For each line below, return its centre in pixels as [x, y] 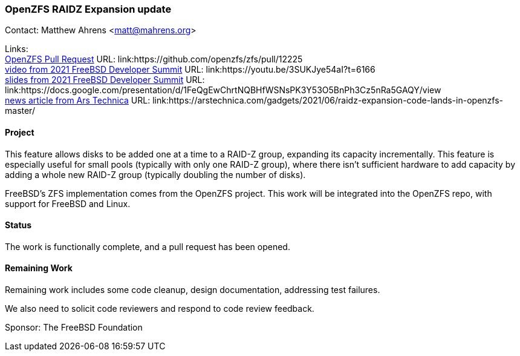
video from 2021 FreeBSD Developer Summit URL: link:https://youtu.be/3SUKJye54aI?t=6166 [190, 70]
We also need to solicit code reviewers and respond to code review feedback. [160, 309]
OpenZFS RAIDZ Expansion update [88, 9]
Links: [17, 49]
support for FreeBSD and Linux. [68, 203]
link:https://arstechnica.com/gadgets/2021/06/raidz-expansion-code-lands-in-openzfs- [328, 101]
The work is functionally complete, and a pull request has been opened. [148, 246]
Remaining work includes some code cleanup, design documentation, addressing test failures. [193, 290]
